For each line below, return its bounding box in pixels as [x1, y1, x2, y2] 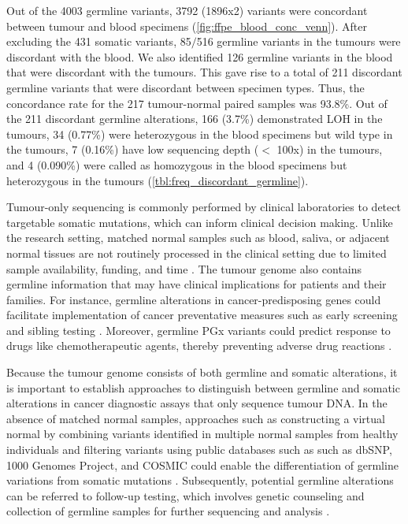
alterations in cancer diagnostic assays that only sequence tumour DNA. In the [6, 395, 388, 411]
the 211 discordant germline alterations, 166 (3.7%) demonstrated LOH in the [6, 110, 383, 127]
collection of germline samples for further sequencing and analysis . [6, 503, 330, 519]
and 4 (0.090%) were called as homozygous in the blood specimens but [6, 156, 347, 173]
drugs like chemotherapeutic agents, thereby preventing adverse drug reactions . [6, 337, 392, 354]
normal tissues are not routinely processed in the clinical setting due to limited [6, 244, 387, 261]
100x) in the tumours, [276, 141, 383, 158]
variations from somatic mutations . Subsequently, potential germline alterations [6, 472, 394, 489]
